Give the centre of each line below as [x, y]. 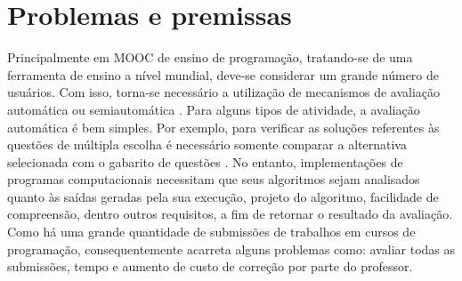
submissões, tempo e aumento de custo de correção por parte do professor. [210, 266]
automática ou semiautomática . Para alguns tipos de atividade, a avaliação [214, 109]
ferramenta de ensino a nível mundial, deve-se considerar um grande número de [223, 74]
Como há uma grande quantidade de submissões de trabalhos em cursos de [211, 232]
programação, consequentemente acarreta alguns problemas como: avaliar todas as [231, 249]
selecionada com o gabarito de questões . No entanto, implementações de [205, 161]
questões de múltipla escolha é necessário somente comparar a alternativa [207, 145]
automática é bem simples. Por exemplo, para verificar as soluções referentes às [223, 127]
